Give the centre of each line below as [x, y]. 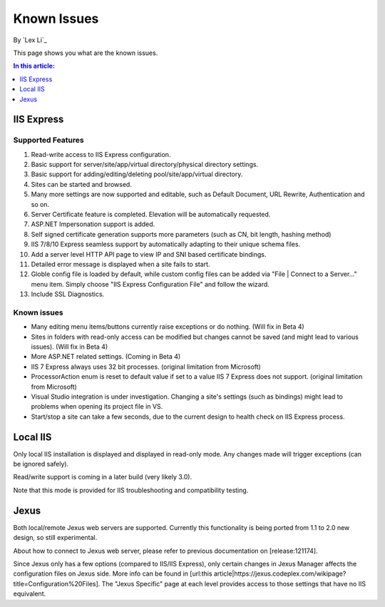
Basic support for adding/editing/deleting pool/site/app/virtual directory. [137, 174]
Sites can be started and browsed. [81, 184]
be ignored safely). [41, 464]
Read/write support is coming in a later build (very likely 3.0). [103, 477]
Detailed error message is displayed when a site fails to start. [120, 264]
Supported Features [49, 141]
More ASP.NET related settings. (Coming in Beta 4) [106, 357]
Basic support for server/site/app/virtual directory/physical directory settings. [145, 165]
